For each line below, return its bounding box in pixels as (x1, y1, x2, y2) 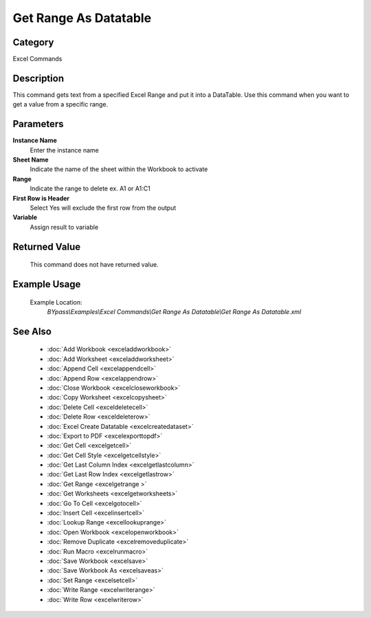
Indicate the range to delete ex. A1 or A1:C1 (30, 184, 150, 192)
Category (12, 36, 54, 48)
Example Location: (30, 298, 82, 306)
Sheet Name (12, 155, 49, 164)
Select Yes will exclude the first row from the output (30, 203, 177, 212)
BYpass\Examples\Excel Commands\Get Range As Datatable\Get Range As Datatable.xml (47, 307, 302, 316)
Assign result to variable (30, 223, 99, 231)
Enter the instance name (30, 146, 99, 154)
